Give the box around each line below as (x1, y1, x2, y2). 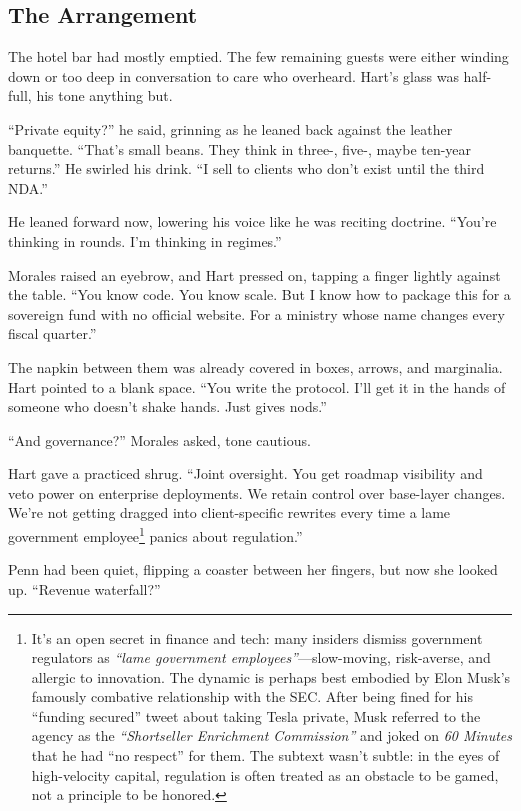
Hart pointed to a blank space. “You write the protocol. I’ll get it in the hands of (8, 376, 506, 397)
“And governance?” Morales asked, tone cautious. (8, 429, 311, 450)
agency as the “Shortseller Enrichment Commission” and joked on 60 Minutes (31, 725, 513, 746)
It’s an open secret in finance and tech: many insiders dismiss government (31, 627, 483, 648)
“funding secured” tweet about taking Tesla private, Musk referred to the (31, 705, 481, 726)
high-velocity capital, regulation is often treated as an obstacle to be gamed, (31, 764, 499, 785)
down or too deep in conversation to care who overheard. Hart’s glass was (8, 65, 459, 86)
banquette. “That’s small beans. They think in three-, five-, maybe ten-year (8, 138, 472, 159)
